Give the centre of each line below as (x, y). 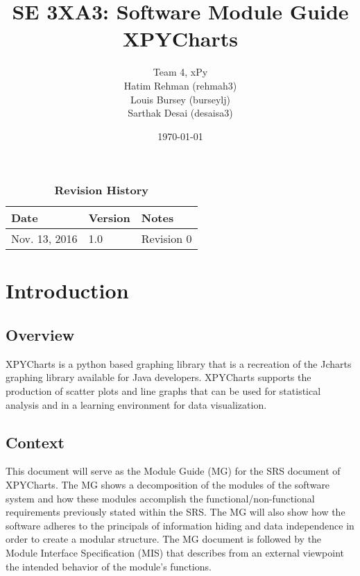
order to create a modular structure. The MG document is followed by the (164, 539)
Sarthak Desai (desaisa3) (180, 113)
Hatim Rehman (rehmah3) (180, 85)
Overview (40, 335)
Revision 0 (166, 239)
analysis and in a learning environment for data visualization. (136, 404)
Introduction (67, 290)
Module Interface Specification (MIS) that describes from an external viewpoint (175, 552)
